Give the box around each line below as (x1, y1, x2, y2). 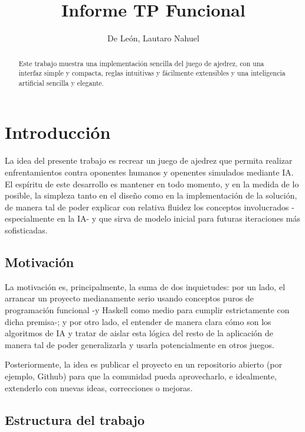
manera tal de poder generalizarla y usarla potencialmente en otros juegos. (5, 338, 275, 350)
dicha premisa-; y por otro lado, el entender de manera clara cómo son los (5, 315, 271, 327)
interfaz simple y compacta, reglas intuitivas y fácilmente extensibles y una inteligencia (18, 68, 286, 78)
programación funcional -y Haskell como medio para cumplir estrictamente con (5, 303, 290, 316)
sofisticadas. (5, 223, 48, 236)
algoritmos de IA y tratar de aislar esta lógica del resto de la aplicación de (5, 327, 274, 339)
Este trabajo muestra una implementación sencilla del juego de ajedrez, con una (18, 58, 264, 68)
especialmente (5, 212, 55, 225)
